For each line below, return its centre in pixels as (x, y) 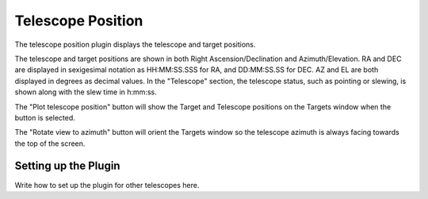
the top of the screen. (50, 144)
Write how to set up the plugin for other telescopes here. (107, 185)
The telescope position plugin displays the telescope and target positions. (135, 44)
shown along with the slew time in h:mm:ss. (86, 92)
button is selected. (45, 117)
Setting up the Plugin (67, 166)
